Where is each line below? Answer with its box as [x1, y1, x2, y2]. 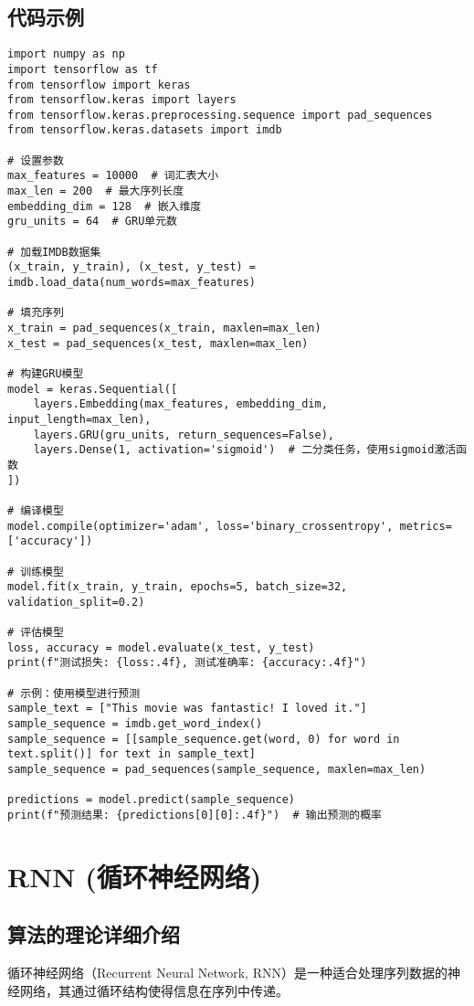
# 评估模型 [7, 626, 64, 640]
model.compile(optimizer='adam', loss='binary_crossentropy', [7, 519, 394, 533]
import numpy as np [7, 48, 125, 61]
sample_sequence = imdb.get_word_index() [7, 717, 263, 731]
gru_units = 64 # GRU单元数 [7, 215, 178, 228]
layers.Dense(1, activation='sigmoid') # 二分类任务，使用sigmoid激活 [33, 443, 457, 457]
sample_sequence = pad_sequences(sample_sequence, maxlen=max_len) [7, 763, 427, 777]
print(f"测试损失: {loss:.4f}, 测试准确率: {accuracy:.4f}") [7, 656, 367, 670]
